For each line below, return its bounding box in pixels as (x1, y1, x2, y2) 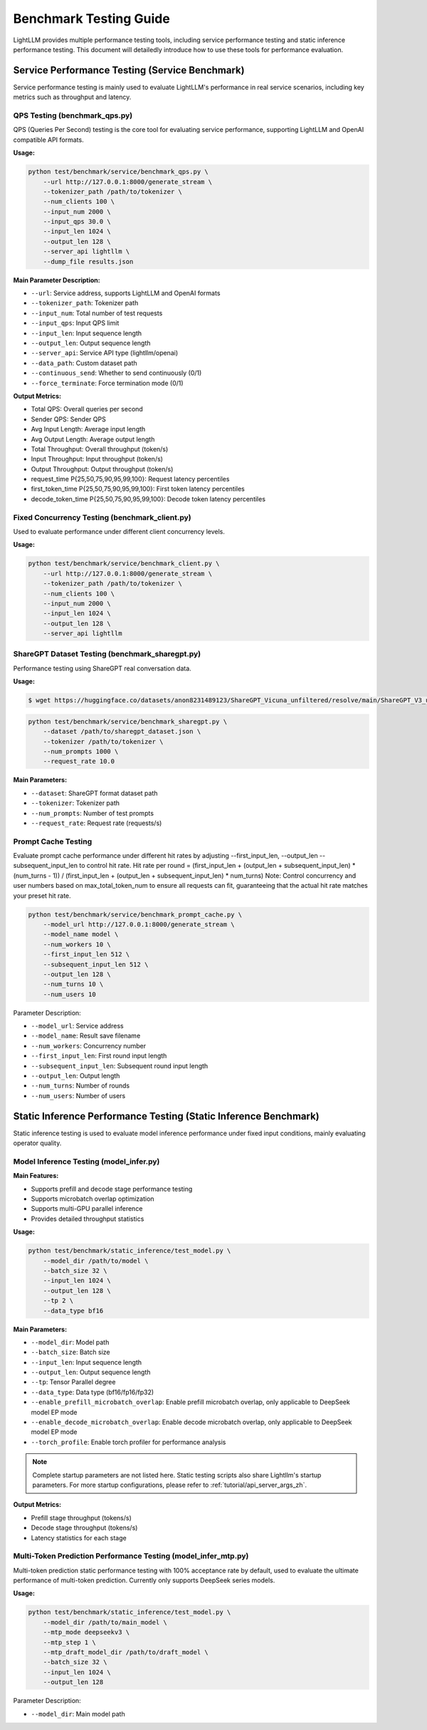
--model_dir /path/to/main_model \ (43, 1618, 167, 1626)
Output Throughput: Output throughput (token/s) (31, 464, 174, 474)
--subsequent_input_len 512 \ (43, 960, 149, 968)
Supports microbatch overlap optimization (31, 1194, 154, 1203)
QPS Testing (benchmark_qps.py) (13, 111, 133, 121)
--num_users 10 (43, 990, 96, 998)
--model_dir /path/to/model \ (43, 1256, 149, 1265)
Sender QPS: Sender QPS (31, 414, 106, 424)
